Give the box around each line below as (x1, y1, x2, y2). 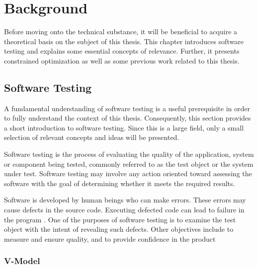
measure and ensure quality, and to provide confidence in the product (4, 233, 216, 244)
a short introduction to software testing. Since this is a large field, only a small (4, 122, 244, 133)
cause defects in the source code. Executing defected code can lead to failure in (4, 204, 245, 215)
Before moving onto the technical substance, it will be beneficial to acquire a (4, 26, 238, 37)
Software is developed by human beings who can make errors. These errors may (4, 195, 246, 205)
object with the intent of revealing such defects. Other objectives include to (4, 224, 234, 234)
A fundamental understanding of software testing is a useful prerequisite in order (4, 103, 251, 113)
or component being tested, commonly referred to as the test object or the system (4, 158, 254, 169)
